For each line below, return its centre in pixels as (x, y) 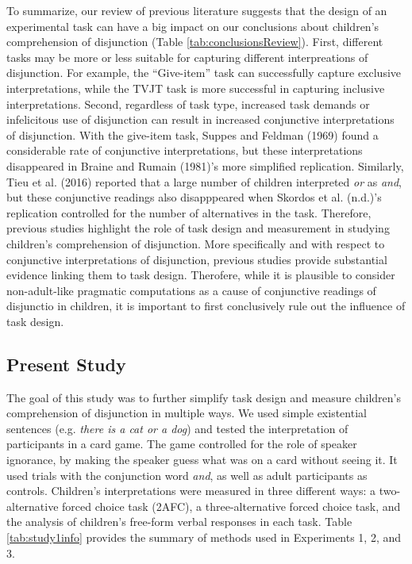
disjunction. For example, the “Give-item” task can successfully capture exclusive (204, 73)
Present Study (66, 364)
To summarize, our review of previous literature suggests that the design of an (197, 10)
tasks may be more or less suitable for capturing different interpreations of (187, 57)
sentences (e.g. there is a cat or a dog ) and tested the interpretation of (177, 428)
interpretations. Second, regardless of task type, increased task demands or (188, 104)
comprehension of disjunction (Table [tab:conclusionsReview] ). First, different (195, 42)
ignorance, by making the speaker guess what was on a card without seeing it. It (202, 460)
